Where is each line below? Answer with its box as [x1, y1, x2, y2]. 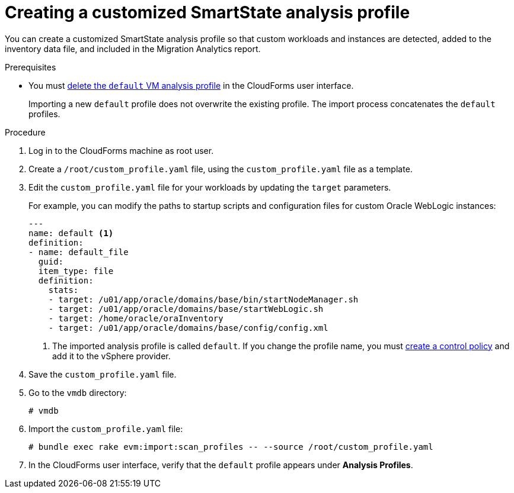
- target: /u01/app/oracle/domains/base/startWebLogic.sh [48, 304, 324, 314]
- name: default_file [28, 247, 129, 257]
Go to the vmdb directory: [28, 387, 127, 398]
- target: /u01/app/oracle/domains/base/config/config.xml [48, 323, 328, 333]
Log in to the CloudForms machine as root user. [28, 145, 214, 156]
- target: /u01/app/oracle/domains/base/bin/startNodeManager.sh [48, 294, 359, 304]
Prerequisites [5, 62, 56, 72]
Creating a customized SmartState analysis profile [5, 2, 410, 22]
